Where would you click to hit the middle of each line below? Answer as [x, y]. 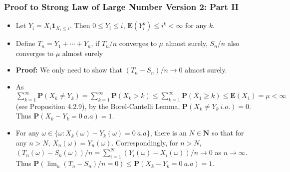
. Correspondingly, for [145, 142]
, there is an [168, 133]
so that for [228, 133]
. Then [80, 25]
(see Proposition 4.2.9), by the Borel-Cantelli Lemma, [98, 106]
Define [25, 43]
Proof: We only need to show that [69, 70]
